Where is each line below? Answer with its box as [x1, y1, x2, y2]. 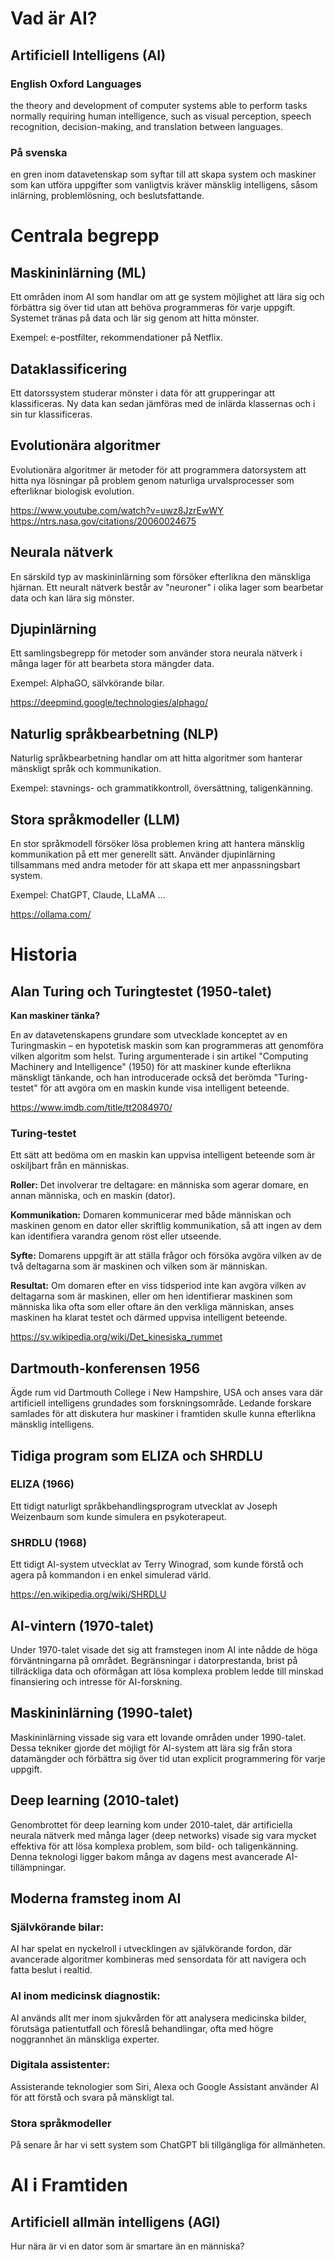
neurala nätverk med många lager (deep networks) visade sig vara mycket [10, 1829, 317, 1841]
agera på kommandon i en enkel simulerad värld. [10, 1569, 212, 1581]
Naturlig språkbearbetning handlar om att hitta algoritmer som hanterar [10, 752, 303, 764]
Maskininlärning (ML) [10, 264, 147, 281]
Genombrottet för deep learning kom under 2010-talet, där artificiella [10, 1818, 293, 1831]
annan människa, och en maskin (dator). [10, 1190, 176, 1202]
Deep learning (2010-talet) [10, 1792, 180, 1809]
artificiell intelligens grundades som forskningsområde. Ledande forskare [10, 1397, 312, 1409]
